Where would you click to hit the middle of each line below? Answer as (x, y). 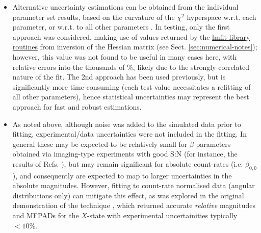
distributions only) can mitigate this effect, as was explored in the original (128, 195)
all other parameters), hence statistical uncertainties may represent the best (131, 97)
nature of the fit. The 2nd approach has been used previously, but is (119, 77)
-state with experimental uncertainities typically (162, 215)
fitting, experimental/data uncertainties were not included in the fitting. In (129, 134)
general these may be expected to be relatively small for (100, 144)
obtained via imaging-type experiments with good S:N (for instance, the (125, 154)
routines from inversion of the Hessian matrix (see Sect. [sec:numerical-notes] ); (135, 47)
